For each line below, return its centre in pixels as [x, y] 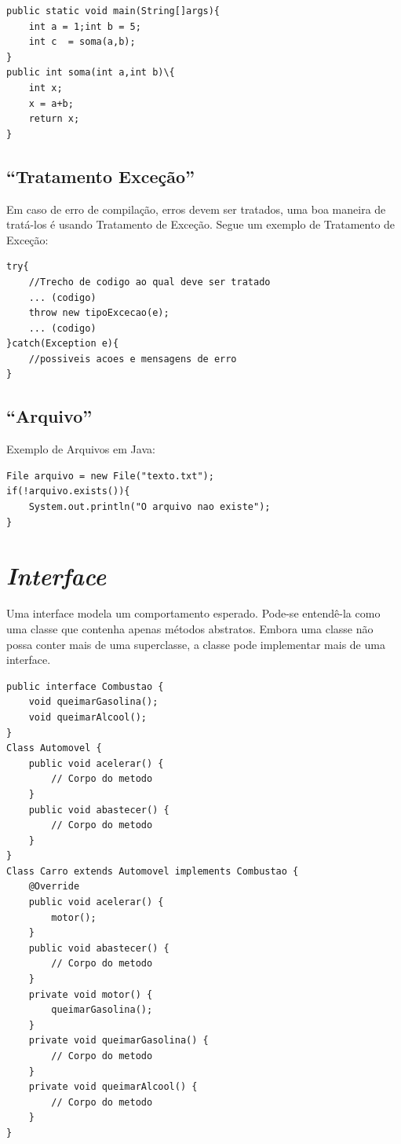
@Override [54, 887]
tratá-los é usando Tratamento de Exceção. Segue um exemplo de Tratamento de [201, 224]
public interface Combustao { [85, 686]
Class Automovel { [54, 748]
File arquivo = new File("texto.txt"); [110, 476]
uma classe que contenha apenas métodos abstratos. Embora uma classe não [190, 628]
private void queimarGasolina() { [118, 1041]
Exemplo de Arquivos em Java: [81, 449]
